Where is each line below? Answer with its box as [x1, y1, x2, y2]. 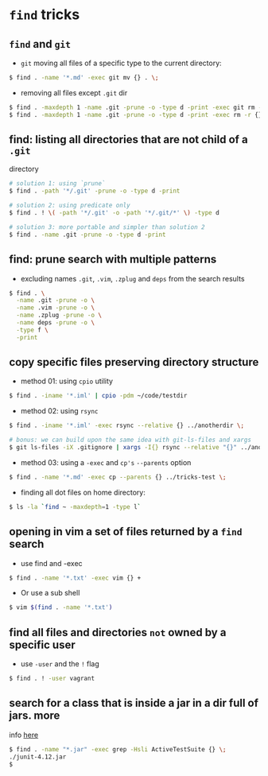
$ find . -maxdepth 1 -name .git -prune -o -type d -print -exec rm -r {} [9, 111, 262, 118]
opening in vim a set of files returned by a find [9, 525, 243, 538]
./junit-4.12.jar [9, 753, 67, 761]
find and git [9, 37, 71, 51]
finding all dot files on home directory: [20, 487, 146, 497]
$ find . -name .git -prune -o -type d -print [9, 231, 166, 239]
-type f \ [16, 326, 49, 334]
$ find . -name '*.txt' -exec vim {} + [9, 574, 142, 582]
